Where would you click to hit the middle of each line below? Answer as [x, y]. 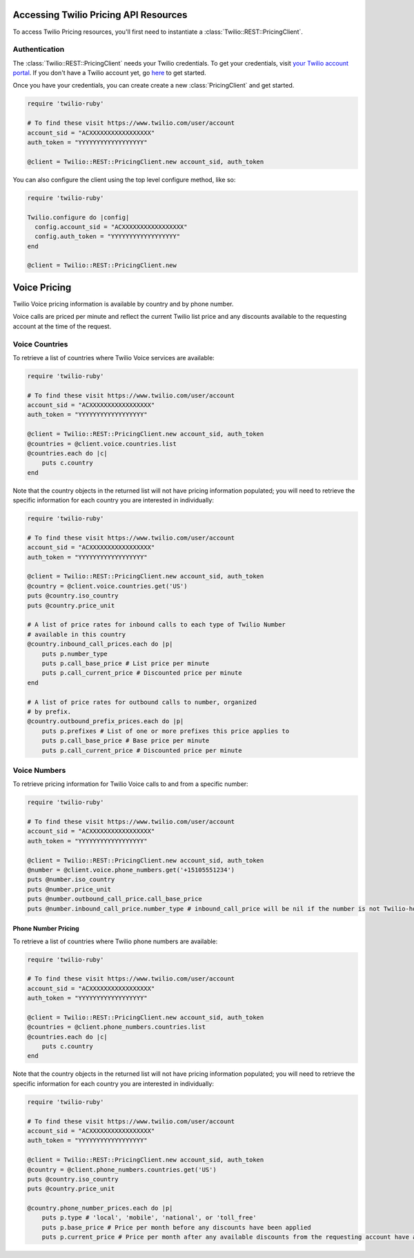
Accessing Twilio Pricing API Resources [100, 15]
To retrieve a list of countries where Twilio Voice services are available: [114, 357]
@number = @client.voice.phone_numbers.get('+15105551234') [131, 870]
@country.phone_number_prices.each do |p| [100, 1208]
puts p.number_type [75, 653]
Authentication [39, 50]
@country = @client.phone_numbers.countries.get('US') [122, 1169]
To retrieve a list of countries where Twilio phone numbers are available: [115, 941]
